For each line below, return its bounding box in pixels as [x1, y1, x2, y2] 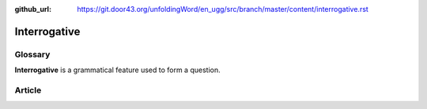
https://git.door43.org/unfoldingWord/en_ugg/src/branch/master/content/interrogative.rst [77, 5, 369, 13]
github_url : [14, 5, 51, 13]
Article [14, 85, 42, 96]
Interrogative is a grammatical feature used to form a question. [14, 65, 221, 74]
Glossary [14, 49, 51, 60]
